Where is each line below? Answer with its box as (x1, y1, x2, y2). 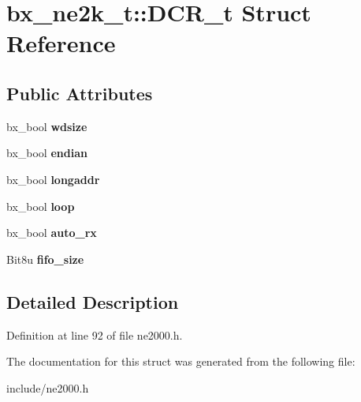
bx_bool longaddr (6, 171, 100, 187)
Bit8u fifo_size (6, 250, 84, 267)
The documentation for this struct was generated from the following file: (6, 353, 355, 370)
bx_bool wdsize (6, 118, 87, 134)
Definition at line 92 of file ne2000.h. (6, 326, 183, 343)
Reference (6, 27, 116, 59)
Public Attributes (6, 81, 153, 105)
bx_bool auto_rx (6, 224, 97, 241)
